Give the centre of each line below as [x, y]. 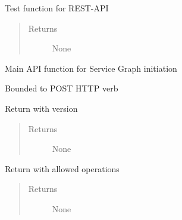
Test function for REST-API [57, 8]
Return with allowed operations [62, 168]
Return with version [41, 108]
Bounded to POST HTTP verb [62, 88]
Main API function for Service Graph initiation [91, 68]
